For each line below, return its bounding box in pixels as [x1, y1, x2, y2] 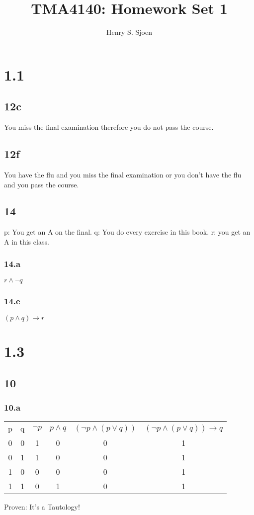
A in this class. [4, 236, 49, 247]
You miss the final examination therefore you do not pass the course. [4, 122, 214, 132]
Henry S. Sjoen [106, 27, 152, 37]
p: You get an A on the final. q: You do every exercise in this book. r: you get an [4, 227, 251, 237]
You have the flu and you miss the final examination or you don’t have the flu [4, 169, 242, 179]
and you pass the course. [4, 179, 79, 189]
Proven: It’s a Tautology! [4, 502, 80, 512]
